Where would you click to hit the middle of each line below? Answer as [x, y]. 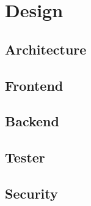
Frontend [34, 85]
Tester [25, 157]
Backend [32, 121]
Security [31, 193]
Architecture [46, 49]
